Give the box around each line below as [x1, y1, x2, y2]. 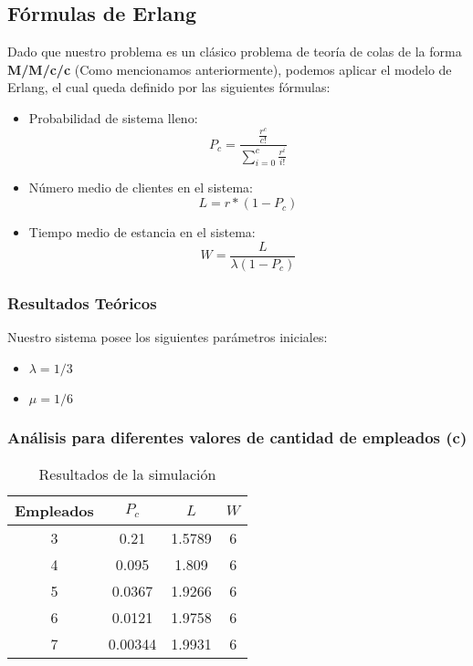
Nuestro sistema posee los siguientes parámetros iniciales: [7, 327, 328, 346]
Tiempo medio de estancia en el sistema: [28, 223, 256, 242]
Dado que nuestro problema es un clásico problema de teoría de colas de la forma [7, 42, 462, 61]
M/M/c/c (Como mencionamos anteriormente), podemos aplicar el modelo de [7, 59, 452, 78]
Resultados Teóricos [7, 291, 157, 314]
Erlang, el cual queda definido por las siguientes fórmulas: [7, 78, 331, 97]
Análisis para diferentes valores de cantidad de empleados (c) [7, 426, 468, 449]
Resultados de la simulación [38, 463, 216, 484]
